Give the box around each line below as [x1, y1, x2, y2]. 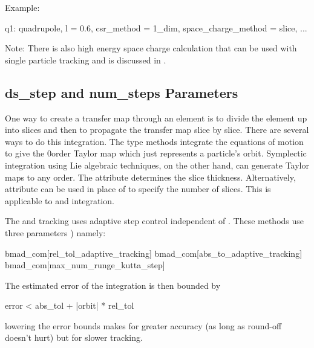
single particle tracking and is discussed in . [5, 53, 166, 66]
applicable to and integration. [5, 194, 114, 207]
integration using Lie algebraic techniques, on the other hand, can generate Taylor [5, 158, 310, 171]
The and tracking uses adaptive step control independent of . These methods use [5, 214, 304, 227]
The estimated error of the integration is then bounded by [5, 279, 221, 291]
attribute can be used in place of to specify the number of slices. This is [5, 182, 271, 195]
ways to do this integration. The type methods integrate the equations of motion [5, 135, 304, 147]
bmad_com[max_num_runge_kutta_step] [5, 259, 165, 271]
